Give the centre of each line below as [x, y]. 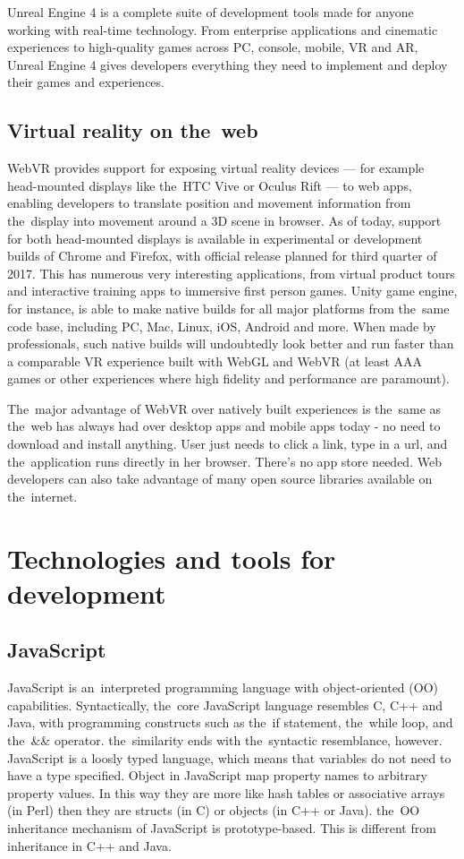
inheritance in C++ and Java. [89, 845]
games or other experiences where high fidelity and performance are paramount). [228, 378]
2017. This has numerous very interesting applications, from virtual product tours [231, 273]
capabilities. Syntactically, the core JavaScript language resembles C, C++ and [225, 704]
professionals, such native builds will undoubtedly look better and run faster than [231, 344]
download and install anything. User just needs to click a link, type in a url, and [228, 444]
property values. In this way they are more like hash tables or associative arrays [226, 792]
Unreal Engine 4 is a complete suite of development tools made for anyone [211, 12]
